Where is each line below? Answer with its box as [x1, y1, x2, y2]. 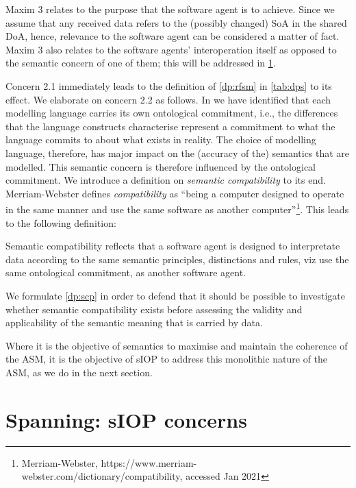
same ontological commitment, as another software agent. [5, 265, 246, 280]
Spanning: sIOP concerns [5, 405, 247, 433]
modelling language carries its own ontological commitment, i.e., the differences [5, 106, 338, 120]
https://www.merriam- [101, 455, 197, 469]
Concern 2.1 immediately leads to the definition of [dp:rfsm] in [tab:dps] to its [5, 78, 332, 93]
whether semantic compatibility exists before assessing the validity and [5, 302, 303, 316]
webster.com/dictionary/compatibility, [21, 469, 183, 483]
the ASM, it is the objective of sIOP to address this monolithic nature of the [5, 352, 328, 366]
